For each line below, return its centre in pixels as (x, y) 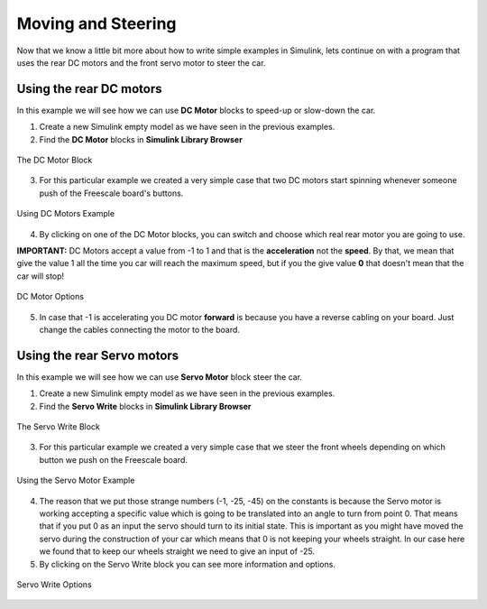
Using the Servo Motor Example (76, 480)
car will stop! (41, 276)
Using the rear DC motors (89, 89)
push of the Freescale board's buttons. (111, 193)
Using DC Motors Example (66, 214)
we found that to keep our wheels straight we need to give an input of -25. (177, 551)
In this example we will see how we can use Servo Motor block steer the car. (159, 377)
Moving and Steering (96, 23)
